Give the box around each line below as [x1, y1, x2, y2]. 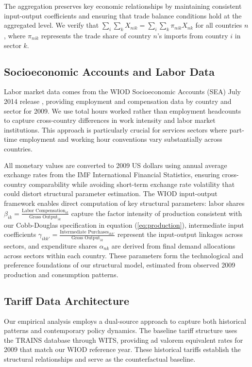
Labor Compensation [21, 208, 66, 213]
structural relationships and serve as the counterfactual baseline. [4, 353, 196, 364]
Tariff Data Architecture [4, 293, 130, 308]
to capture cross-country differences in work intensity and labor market [4, 115, 216, 125]
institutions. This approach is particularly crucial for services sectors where [4, 124, 227, 134]
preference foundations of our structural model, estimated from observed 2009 [4, 260, 235, 270]
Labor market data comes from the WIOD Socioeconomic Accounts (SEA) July [4, 86, 241, 97]
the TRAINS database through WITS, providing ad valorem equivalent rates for [4, 334, 243, 345]
